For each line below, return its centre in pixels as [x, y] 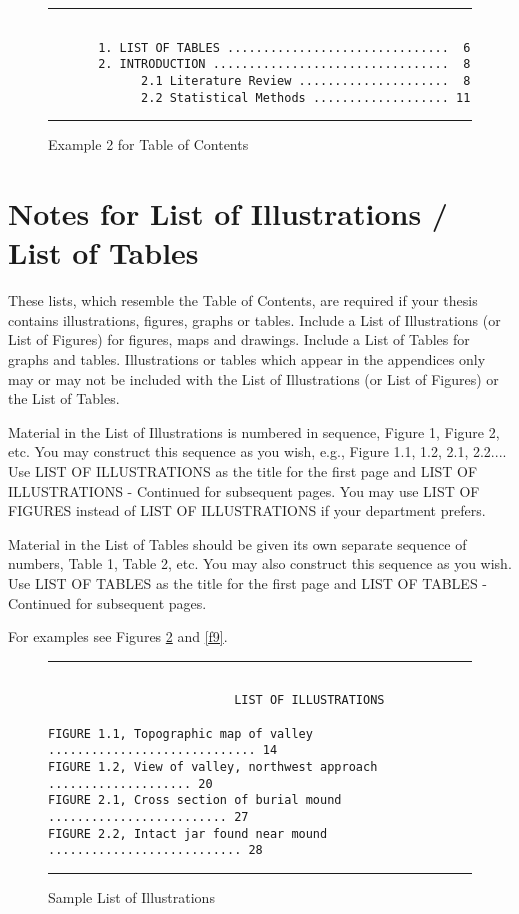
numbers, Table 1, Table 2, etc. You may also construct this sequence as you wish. [260, 563]
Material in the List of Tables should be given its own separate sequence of [237, 543]
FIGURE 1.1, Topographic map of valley [180, 733]
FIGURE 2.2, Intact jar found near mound [188, 833]
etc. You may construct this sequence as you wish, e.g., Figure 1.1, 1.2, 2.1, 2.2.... [257, 451]
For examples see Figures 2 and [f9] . [118, 636]
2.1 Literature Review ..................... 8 [306, 80]
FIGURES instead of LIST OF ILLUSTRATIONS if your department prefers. [247, 510]
